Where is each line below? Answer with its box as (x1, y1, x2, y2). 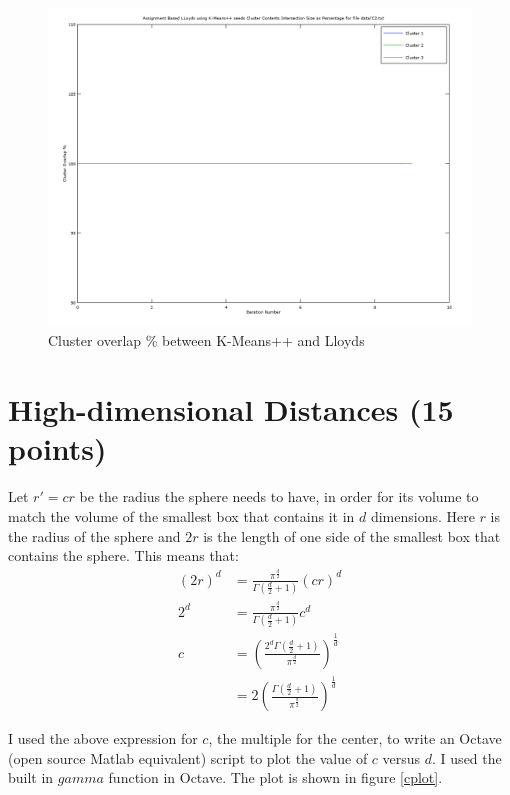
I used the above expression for (8, 728, 198, 749)
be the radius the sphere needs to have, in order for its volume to (79, 486, 479, 507)
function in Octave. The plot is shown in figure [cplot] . (108, 767, 443, 788)
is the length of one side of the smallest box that (203, 525, 501, 546)
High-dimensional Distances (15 (8, 389, 454, 430)
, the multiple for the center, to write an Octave (208, 728, 502, 749)
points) (8, 428, 107, 469)
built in (8, 767, 54, 788)
